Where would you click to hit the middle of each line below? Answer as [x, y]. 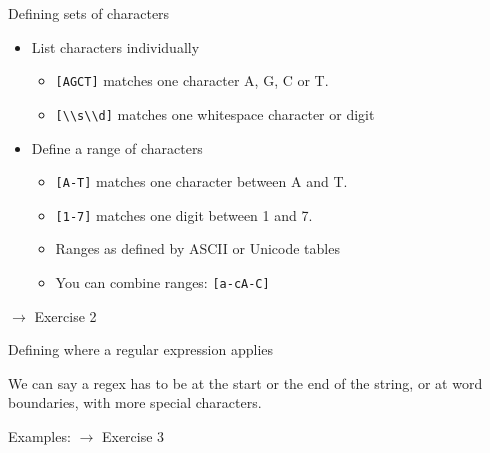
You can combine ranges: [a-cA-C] [162, 282]
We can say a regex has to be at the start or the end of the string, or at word [245, 382]
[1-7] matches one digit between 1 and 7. [184, 214]
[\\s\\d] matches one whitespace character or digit [215, 113]
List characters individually [115, 46]
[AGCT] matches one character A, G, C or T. [192, 80]
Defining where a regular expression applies [141, 349]
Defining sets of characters [89, 13]
